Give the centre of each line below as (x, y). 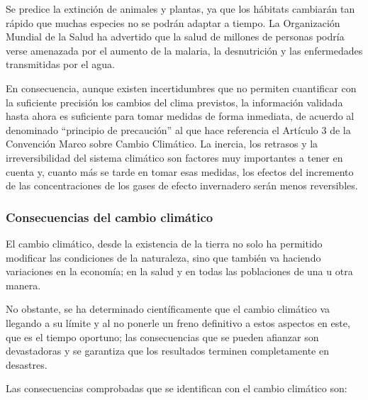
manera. (23, 285)
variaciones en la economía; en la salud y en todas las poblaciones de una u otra (179, 271)
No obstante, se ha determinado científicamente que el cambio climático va (168, 309)
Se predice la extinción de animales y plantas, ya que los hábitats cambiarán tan (180, 9)
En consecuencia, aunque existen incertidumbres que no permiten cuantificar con (181, 88)
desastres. (27, 364)
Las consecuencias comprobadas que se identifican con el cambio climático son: (177, 388)
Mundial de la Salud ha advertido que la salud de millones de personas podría (175, 37)
